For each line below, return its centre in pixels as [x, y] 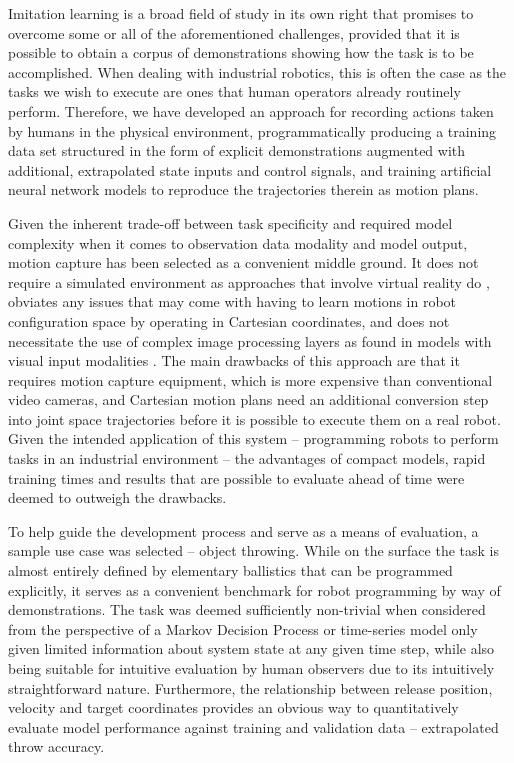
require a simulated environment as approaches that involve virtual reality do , [249, 281]
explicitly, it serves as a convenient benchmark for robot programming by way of [254, 589]
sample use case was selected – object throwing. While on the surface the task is [253, 550]
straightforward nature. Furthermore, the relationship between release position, [250, 687]
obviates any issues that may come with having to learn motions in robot [232, 301]
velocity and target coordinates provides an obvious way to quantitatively [233, 707]
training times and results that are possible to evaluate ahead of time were [236, 477]
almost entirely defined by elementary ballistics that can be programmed [230, 570]
